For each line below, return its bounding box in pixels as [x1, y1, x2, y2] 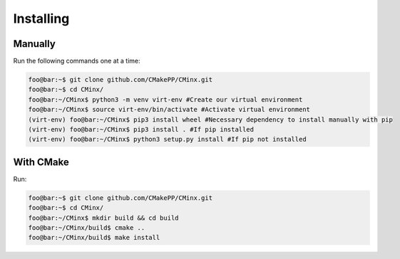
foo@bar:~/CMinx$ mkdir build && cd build [28, 213, 179, 222]
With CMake [13, 156, 69, 168]
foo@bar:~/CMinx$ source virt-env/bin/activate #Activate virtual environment [28, 105, 310, 114]
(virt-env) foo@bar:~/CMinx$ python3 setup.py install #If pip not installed [28, 135, 307, 144]
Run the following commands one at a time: [13, 57, 140, 65]
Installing [13, 11, 70, 26]
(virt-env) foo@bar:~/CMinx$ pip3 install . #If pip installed [28, 125, 255, 133]
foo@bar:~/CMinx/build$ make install [28, 233, 160, 242]
